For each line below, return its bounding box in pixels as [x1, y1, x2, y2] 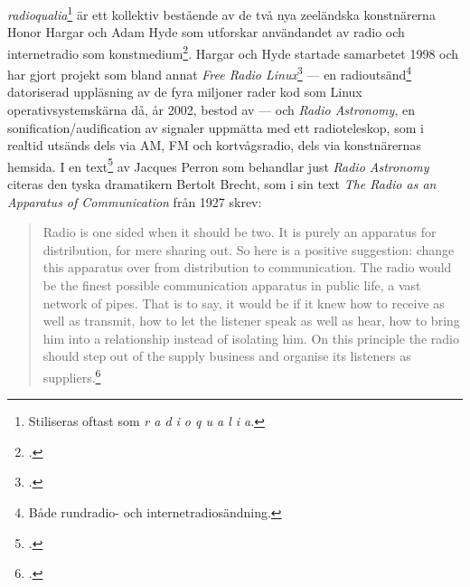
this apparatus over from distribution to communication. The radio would [42, 258, 452, 277]
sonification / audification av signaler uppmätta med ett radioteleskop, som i [7, 118, 424, 137]
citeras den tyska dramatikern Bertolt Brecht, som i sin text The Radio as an [7, 174, 437, 193]
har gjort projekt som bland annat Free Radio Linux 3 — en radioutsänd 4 [7, 62, 412, 83]
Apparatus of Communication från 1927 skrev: [7, 192, 262, 211]
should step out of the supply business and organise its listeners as [42, 346, 411, 365]
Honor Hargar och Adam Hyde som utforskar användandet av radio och [7, 23, 405, 42]
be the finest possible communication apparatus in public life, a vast [42, 275, 421, 294]
